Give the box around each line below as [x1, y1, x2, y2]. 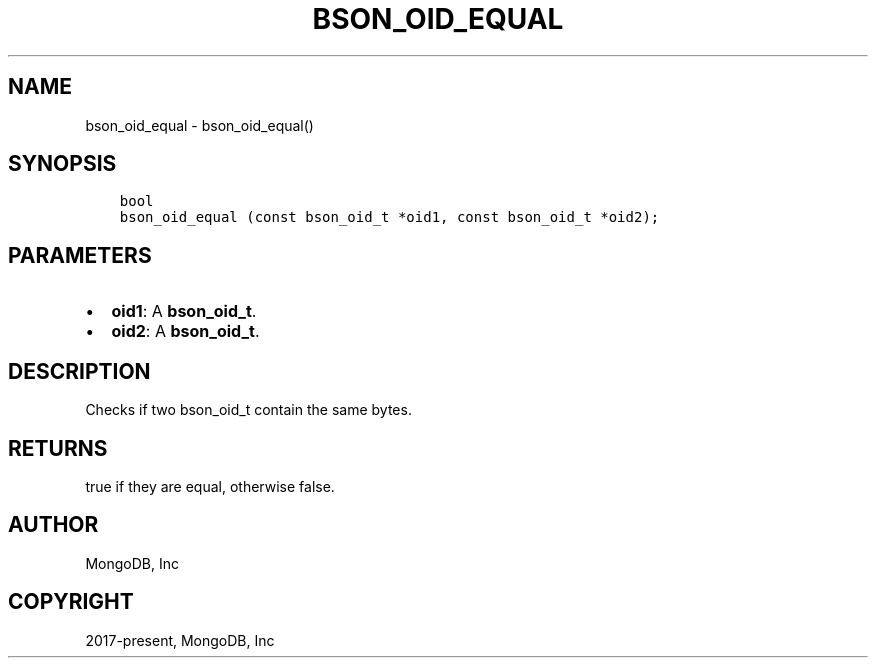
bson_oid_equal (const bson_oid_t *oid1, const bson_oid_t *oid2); [119, 209, 660, 226]
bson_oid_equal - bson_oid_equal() [85, 116, 314, 134]
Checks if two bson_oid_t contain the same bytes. [85, 401, 412, 419]
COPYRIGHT [8, 589, 134, 615]
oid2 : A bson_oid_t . [111, 321, 260, 342]
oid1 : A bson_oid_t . [111, 301, 257, 322]
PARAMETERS [8, 242, 152, 268]
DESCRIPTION [8, 358, 151, 384]
